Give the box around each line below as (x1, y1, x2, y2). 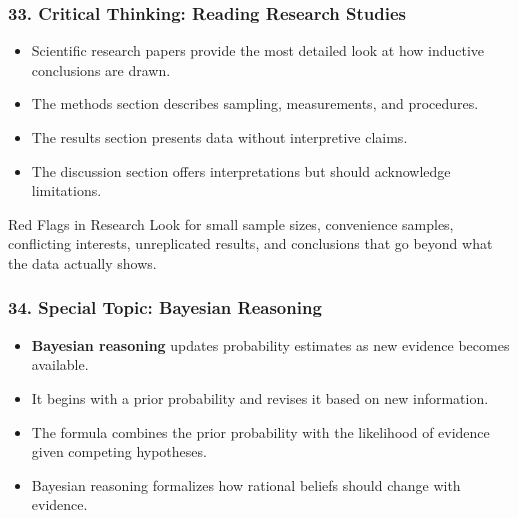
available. (31, 354, 89, 375)
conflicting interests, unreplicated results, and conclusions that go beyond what (8, 233, 493, 254)
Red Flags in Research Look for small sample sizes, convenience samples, (8, 213, 454, 234)
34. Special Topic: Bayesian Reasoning (8, 295, 322, 320)
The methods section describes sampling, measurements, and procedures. (31, 93, 479, 114)
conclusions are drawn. (31, 59, 171, 80)
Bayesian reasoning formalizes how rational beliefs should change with (31, 474, 461, 495)
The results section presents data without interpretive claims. (31, 127, 408, 147)
